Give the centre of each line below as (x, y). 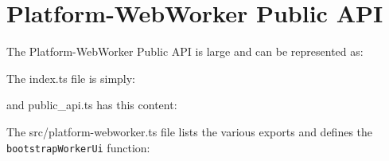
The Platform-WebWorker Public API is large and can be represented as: (185, 51)
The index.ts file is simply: (71, 78)
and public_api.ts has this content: (92, 105)
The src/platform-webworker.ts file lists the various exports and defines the (190, 131)
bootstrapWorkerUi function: (78, 147)
